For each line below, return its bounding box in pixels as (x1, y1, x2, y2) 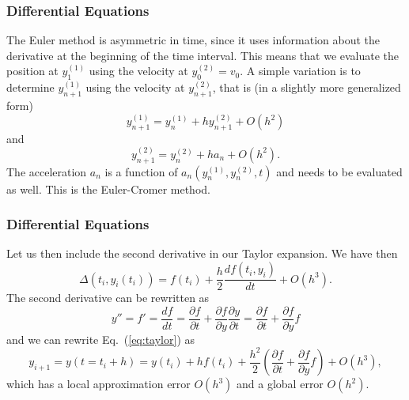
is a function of (104, 163, 178, 179)
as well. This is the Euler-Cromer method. (6, 180, 210, 197)
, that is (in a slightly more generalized (212, 79, 401, 96)
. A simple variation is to (240, 62, 361, 79)
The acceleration (6, 163, 87, 179)
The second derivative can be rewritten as (6, 289, 210, 306)
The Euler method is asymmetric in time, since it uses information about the (6, 32, 381, 48)
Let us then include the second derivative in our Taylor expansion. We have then (6, 245, 398, 262)
